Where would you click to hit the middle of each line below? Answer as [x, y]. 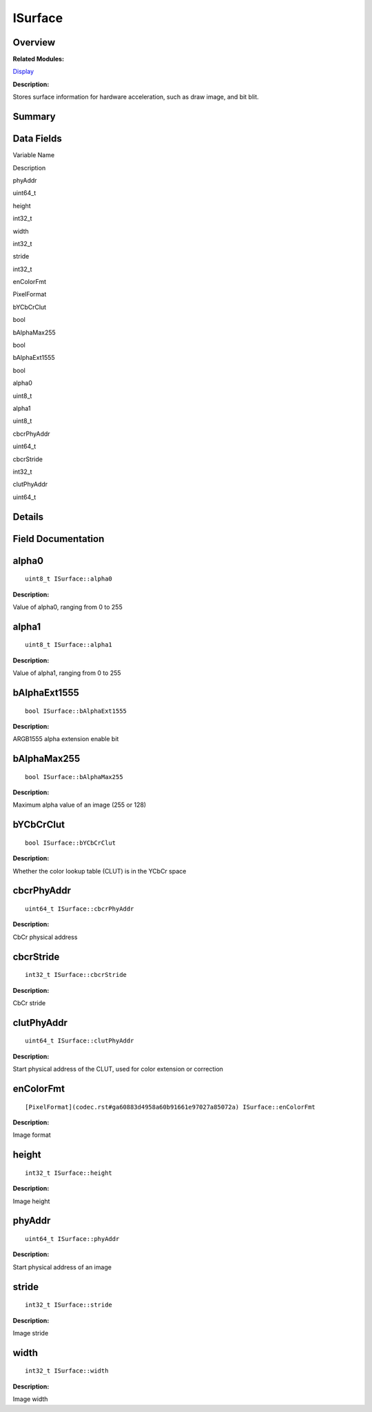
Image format [32, 1135]
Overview [34, 42]
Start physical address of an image [62, 1267]
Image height [31, 1201]
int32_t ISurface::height [69, 1173]
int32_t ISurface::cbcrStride [76, 975]
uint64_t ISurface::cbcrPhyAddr [80, 909]
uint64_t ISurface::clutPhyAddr [80, 1041]
